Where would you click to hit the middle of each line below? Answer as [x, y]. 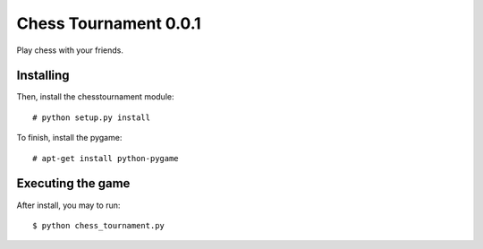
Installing [43, 76]
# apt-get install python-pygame [106, 158]
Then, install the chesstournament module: [95, 97]
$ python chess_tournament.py [99, 225]
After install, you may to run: [68, 205]
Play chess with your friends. [70, 50]
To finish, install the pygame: [69, 138]
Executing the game [73, 184]
